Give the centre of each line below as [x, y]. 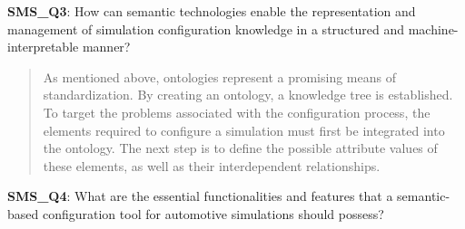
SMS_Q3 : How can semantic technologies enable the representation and [212, 11]
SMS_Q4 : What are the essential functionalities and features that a [200, 196]
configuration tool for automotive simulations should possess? [213, 213]
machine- [433, 29]
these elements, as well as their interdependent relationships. [212, 165]
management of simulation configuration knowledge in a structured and [206, 29]
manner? [106, 47]
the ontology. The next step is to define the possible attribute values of [240, 148]
